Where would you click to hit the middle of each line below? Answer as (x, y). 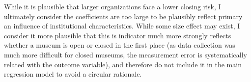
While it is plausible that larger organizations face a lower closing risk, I (112, 6)
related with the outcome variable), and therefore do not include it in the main (123, 64)
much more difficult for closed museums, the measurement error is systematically (125, 54)
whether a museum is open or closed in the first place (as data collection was (120, 45)
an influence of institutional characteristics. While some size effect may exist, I (122, 26)
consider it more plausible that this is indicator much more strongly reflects (118, 35)
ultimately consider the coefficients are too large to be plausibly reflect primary (123, 16)
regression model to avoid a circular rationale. (73, 74)
